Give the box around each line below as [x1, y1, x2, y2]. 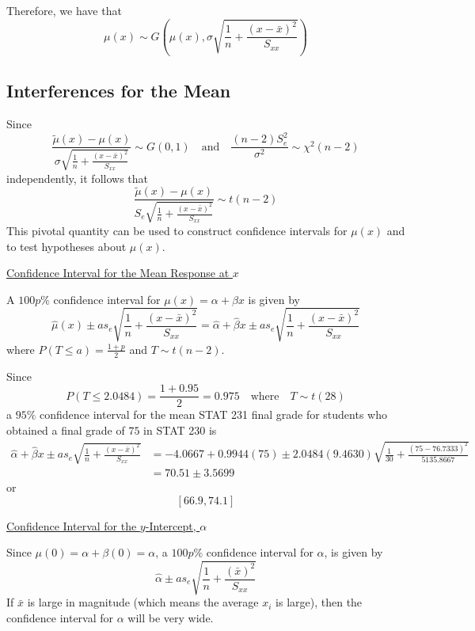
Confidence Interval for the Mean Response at [6, 264, 230, 281]
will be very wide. [127, 610, 214, 626]
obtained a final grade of [6, 421, 125, 438]
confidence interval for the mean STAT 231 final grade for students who [40, 406, 387, 423]
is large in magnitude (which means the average [27, 594, 259, 610]
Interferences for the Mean [6, 78, 231, 103]
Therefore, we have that [6, 2, 122, 18]
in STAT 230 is [143, 421, 217, 438]
